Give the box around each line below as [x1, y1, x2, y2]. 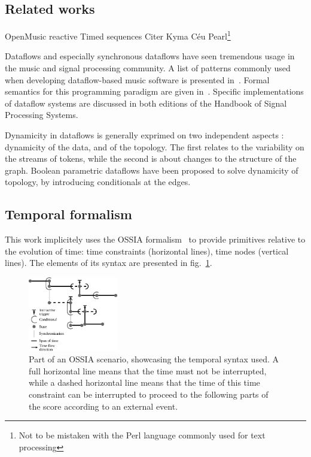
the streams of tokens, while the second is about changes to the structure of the [5, 152, 297, 165]
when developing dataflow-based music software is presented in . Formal [5, 73, 270, 86]
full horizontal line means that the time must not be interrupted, [29, 364, 267, 377]
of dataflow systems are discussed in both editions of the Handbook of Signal [5, 96, 287, 109]
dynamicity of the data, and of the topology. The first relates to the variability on [5, 140, 304, 153]
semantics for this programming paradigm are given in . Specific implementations [5, 85, 304, 98]
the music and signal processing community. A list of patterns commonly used [5, 62, 291, 74]
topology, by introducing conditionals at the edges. [5, 175, 191, 188]
